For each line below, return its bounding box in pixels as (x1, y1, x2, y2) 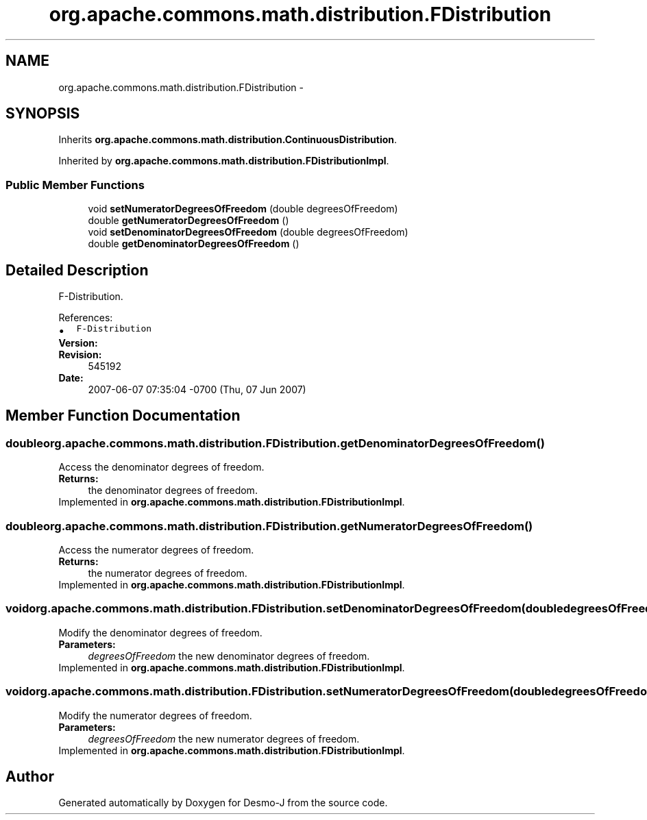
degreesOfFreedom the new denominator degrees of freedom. (88, 649, 370, 662)
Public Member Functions (5, 177, 145, 192)
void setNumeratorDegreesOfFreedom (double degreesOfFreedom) (88, 203, 398, 215)
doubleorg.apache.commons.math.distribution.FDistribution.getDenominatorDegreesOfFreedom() (5, 436, 545, 450)
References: (58, 312, 113, 324)
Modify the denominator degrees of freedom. (58, 626, 263, 638)
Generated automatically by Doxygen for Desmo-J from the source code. (58, 797, 388, 809)
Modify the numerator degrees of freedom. (58, 709, 252, 721)
